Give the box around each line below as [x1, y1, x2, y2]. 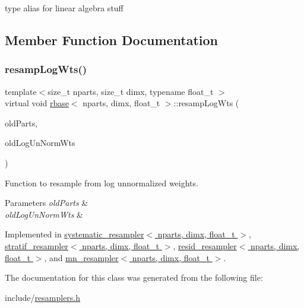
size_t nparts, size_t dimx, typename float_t [47, 85, 214, 97]
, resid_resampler [173, 239, 237, 252]
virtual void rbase [5, 97, 69, 109]
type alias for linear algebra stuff [5, 2, 123, 14]
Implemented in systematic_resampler [5, 228, 144, 240]
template [5, 85, 37, 97]
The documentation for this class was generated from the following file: [5, 271, 263, 284]
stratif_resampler [5, 239, 68, 252]
